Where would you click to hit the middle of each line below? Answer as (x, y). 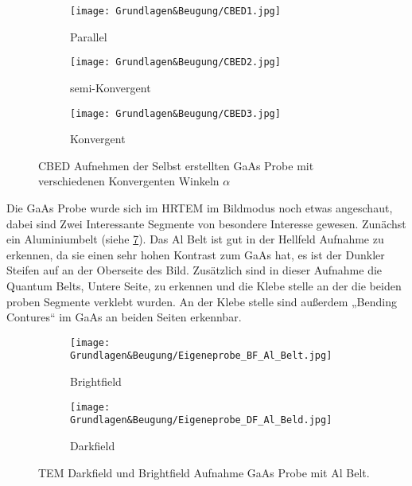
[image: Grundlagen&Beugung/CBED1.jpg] (175, 11)
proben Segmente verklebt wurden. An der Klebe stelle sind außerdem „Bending (202, 301)
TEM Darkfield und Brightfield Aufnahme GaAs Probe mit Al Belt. (204, 472)
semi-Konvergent (111, 87)
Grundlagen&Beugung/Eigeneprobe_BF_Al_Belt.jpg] (201, 356)
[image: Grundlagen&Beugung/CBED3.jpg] (175, 113)
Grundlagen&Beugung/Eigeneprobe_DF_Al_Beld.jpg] (201, 420)
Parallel (89, 36)
